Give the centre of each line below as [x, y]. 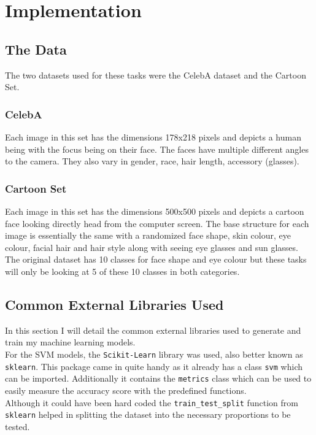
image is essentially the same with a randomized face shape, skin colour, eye [148, 235]
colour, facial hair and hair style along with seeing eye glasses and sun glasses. [152, 247]
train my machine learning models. [70, 342]
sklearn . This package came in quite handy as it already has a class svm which [154, 366]
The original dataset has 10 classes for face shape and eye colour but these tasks [156, 259]
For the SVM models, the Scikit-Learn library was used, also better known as [154, 354]
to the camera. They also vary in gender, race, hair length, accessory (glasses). [152, 161]
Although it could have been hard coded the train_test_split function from [152, 402]
